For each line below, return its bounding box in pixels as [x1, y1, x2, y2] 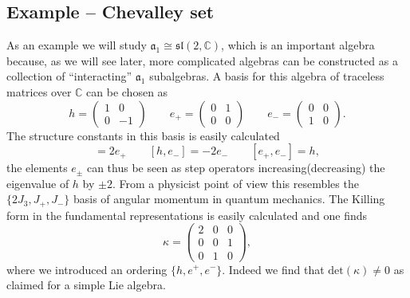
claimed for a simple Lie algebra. [6, 276, 166, 293]
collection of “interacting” [6, 68, 132, 84]
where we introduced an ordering [6, 261, 168, 277]
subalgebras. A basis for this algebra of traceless [149, 68, 384, 84]
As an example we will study [6, 37, 147, 53]
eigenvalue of [6, 174, 69, 191]
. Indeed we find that [222, 261, 325, 277]
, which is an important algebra [221, 37, 375, 53]
